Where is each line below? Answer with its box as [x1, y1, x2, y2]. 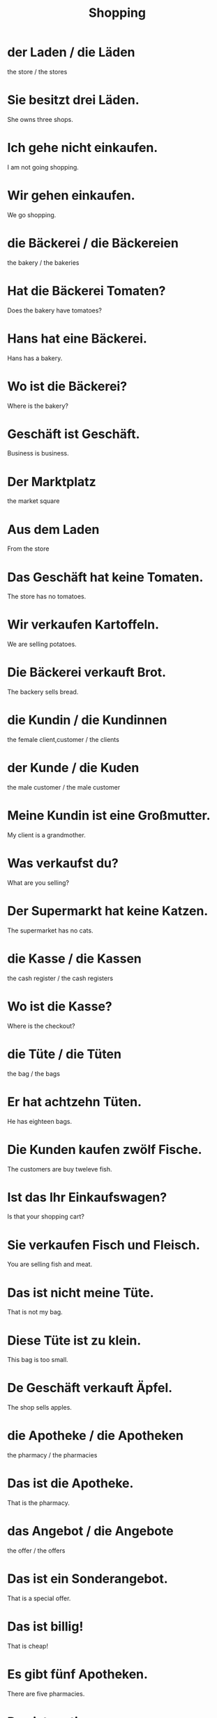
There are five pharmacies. [7, 1689, 85, 1698]
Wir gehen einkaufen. [7, 188, 135, 203]
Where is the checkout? [7, 1022, 75, 1030]
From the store [7, 544, 50, 553]
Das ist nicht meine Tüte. [7, 1284, 155, 1300]
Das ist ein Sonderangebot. [7, 1571, 169, 1587]
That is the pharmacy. [7, 1499, 70, 1507]
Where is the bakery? [7, 401, 68, 410]
